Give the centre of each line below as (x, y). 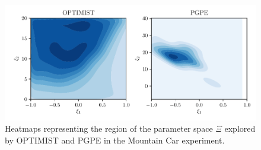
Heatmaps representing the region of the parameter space (109, 128)
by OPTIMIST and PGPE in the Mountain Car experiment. (115, 140)
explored (240, 128)
